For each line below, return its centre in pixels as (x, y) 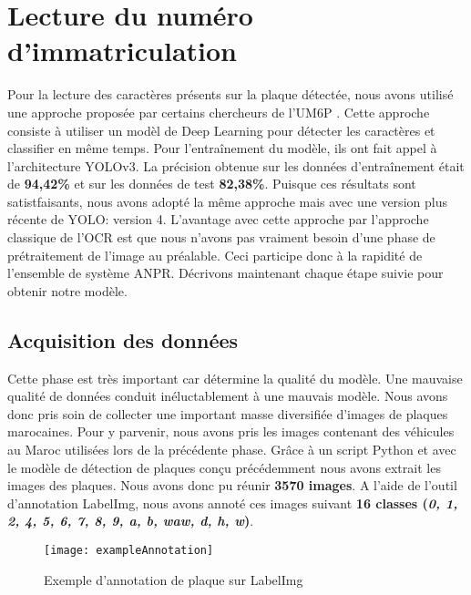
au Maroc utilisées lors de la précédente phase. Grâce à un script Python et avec (232, 450)
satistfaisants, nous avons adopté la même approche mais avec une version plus (227, 201)
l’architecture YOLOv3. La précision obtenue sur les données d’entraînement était (236, 165)
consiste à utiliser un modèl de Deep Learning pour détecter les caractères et (221, 130)
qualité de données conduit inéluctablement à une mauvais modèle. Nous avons (228, 396)
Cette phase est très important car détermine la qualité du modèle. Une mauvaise (235, 378)
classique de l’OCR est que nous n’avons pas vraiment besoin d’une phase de (221, 237)
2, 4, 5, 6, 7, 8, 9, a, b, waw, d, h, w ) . (131, 521)
